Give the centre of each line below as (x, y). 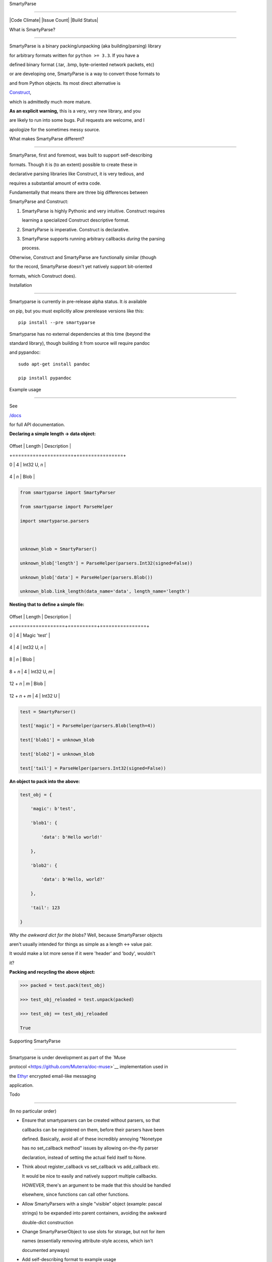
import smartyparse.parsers (54, 521)
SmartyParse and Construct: (39, 201)
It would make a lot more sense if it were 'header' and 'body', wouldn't (82, 954)
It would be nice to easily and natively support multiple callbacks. (90, 1176)
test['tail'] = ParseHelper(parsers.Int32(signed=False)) (93, 768)
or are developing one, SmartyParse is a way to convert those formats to (85, 74)
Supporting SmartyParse (35, 1041)
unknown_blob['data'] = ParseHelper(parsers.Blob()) (86, 577)
